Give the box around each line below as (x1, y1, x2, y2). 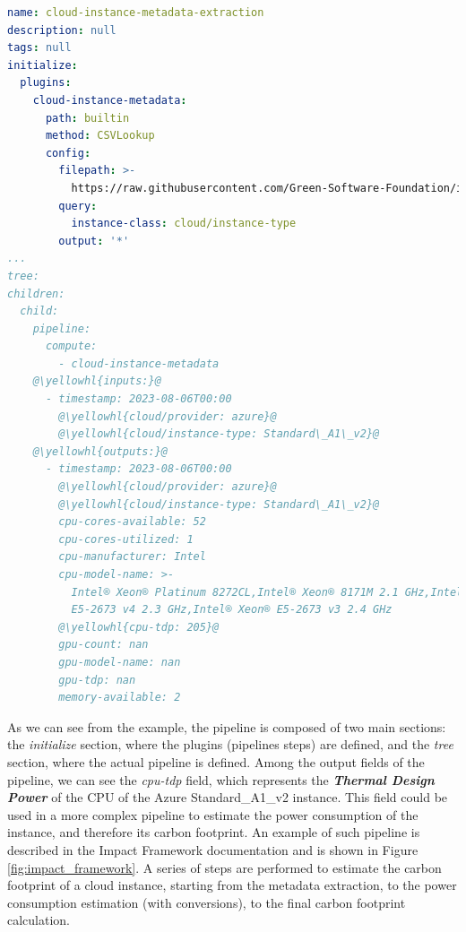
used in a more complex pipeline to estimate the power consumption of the (7, 805, 419, 824)
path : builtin (45, 111, 130, 125)
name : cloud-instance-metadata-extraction (7, 6, 264, 19)
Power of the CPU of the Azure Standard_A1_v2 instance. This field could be (7, 788, 448, 807)
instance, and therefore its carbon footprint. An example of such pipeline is (7, 823, 420, 841)
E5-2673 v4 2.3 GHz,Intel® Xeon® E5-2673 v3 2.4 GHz (71, 603, 393, 617)
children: (7, 287, 65, 300)
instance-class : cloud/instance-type (71, 217, 297, 230)
